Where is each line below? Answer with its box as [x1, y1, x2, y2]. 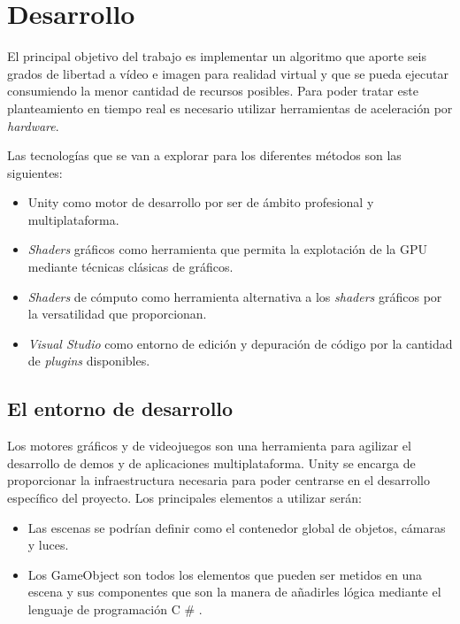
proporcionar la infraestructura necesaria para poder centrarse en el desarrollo [7, 471, 431, 489]
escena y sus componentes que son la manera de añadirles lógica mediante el [27, 582, 441, 601]
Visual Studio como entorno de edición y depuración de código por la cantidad [27, 334, 453, 352]
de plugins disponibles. [27, 351, 150, 370]
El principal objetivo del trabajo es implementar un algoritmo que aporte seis [7, 47, 426, 65]
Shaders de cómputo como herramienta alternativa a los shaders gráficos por [27, 287, 442, 305]
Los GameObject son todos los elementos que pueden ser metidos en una [27, 565, 423, 583]
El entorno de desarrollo [7, 395, 234, 422]
